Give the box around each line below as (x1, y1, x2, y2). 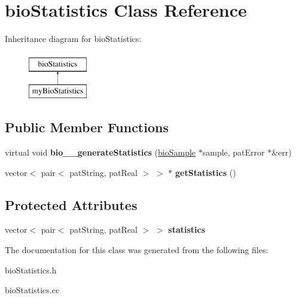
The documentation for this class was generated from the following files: (5, 244, 268, 256)
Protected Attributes (5, 195, 138, 214)
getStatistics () (175, 166, 236, 178)
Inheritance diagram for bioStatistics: (5, 32, 142, 45)
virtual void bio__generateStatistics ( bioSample (5, 146, 196, 159)
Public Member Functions (5, 118, 169, 136)
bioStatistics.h (5, 263, 57, 276)
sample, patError (202, 146, 265, 159)
